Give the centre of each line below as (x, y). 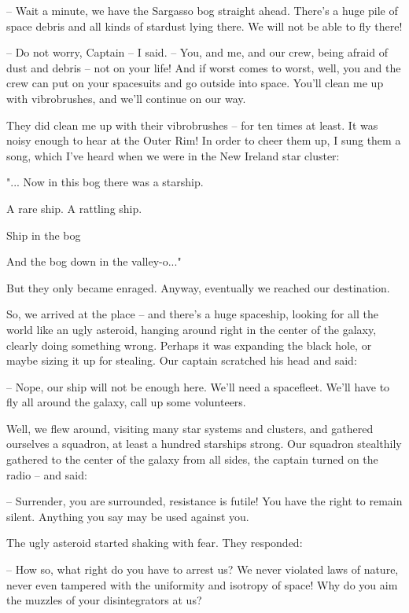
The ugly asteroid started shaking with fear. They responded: (155, 543)
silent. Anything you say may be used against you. (128, 516)
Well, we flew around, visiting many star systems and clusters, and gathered (190, 428)
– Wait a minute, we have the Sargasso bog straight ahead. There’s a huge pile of (202, 10)
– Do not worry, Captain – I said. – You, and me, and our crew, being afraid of (197, 52)
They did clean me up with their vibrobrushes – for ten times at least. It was (192, 125)
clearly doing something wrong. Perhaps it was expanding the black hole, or (189, 345)
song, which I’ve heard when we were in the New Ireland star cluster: (173, 155)
